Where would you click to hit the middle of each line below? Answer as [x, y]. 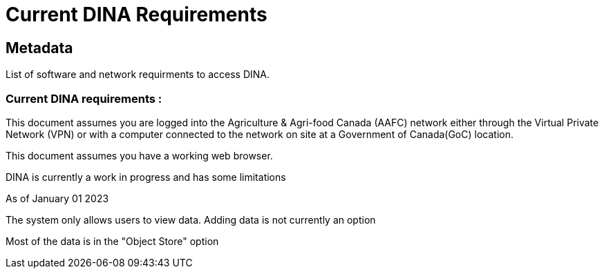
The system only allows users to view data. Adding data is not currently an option [191, 219]
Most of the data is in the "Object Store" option [112, 241]
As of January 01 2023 [57, 198]
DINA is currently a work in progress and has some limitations [146, 177]
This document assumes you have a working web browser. [139, 155]
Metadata [39, 48]
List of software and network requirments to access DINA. [138, 75]
